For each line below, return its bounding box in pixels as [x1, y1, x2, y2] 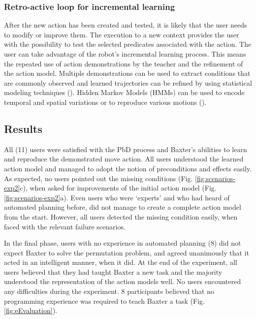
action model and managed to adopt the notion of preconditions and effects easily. [4, 163, 252, 173]
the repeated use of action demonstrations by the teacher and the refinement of [4, 58, 243, 68]
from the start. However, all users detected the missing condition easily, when [4, 211, 238, 222]
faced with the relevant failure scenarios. [4, 221, 126, 231]
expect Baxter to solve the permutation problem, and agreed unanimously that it [4, 247, 249, 257]
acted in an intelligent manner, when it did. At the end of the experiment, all [4, 257, 237, 267]
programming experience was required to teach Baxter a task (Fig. [4, 295, 205, 306]
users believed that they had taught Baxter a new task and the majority [4, 266, 223, 277]
